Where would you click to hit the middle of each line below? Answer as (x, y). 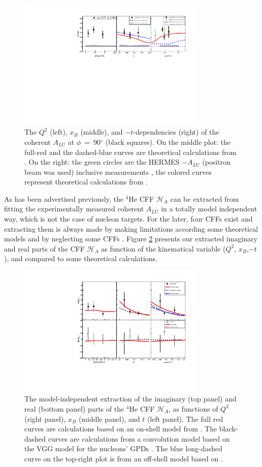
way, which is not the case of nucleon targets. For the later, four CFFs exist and (128, 219)
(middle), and (102, 132)
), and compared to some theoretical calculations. (81, 258)
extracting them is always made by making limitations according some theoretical (131, 228)
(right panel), (45, 418)
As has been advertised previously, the (64, 198)
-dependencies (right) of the (176, 132)
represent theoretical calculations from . (86, 182)
